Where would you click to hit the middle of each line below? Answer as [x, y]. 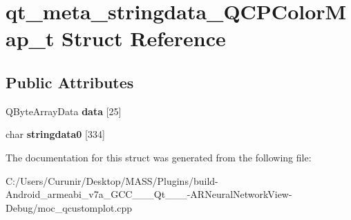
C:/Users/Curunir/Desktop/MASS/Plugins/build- [112, 180]
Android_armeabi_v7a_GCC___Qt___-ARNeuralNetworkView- [149, 194]
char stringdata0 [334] [55, 134]
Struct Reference [144, 38]
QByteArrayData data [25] [64, 111]
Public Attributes [70, 82]
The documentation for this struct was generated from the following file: [159, 157]
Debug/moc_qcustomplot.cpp [69, 207]
